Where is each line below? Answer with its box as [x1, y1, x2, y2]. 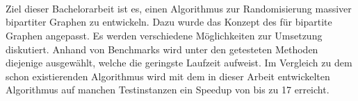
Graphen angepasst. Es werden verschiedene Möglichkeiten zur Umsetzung [6, 28, 323, 42]
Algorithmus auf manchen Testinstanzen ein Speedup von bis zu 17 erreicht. [6, 82, 329, 97]
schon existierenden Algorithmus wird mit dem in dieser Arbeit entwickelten [6, 68, 330, 83]
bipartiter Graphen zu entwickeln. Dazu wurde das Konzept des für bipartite [6, 15, 332, 29]
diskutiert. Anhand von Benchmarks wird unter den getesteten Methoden [6, 42, 318, 56]
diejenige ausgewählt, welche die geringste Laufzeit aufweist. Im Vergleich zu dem [6, 55, 352, 70]
